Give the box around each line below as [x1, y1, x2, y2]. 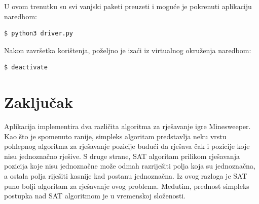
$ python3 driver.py [4, 30, 73, 37]
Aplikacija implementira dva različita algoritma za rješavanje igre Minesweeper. [4, 121, 251, 132]
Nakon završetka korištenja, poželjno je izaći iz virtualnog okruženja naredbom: [4, 45, 251, 55]
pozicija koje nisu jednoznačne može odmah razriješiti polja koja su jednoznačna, [4, 160, 255, 171]
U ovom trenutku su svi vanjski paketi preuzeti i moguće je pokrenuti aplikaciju [4, 1, 252, 11]
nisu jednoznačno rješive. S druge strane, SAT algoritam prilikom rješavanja [4, 150, 240, 161]
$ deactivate [4, 64, 48, 71]
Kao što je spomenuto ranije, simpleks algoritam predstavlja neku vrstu [4, 131, 227, 141]
